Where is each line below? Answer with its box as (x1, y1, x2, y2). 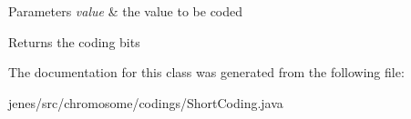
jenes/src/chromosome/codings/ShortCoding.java (8, 93, 283, 112)
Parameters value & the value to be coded (8, 2, 243, 20)
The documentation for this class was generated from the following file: (8, 63, 405, 82)
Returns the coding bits (8, 32, 140, 51)
